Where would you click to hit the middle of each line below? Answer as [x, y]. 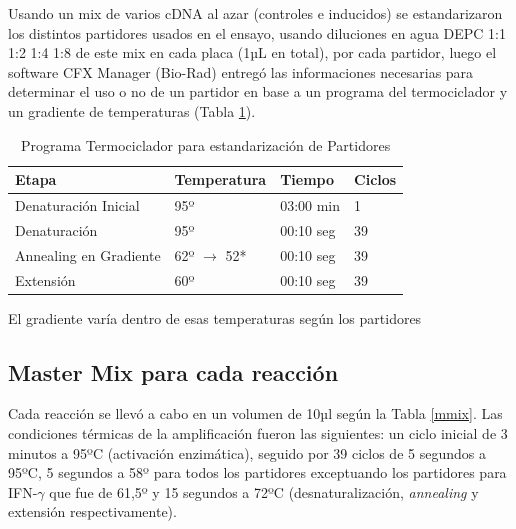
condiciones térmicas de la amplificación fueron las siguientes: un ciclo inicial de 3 [258, 433]
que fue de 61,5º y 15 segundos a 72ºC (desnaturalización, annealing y [264, 491]
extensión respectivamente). [92, 511]
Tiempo [307, 179]
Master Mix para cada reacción [173, 371]
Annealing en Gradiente [88, 254]
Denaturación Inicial [77, 205]
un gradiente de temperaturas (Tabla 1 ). [132, 110]
